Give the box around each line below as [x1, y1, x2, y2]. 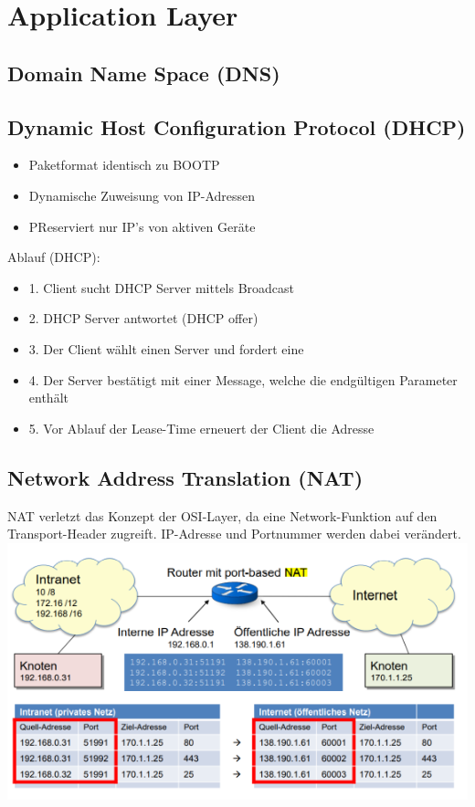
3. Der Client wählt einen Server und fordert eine [28, 339, 304, 358]
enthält [28, 388, 69, 407]
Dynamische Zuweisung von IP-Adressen [28, 185, 256, 204]
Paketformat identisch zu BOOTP [28, 155, 220, 174]
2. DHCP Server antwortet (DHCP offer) [28, 309, 259, 328]
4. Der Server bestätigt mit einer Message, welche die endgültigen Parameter [28, 370, 458, 389]
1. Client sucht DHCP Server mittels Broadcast [28, 278, 295, 297]
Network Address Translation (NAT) [7, 463, 364, 491]
